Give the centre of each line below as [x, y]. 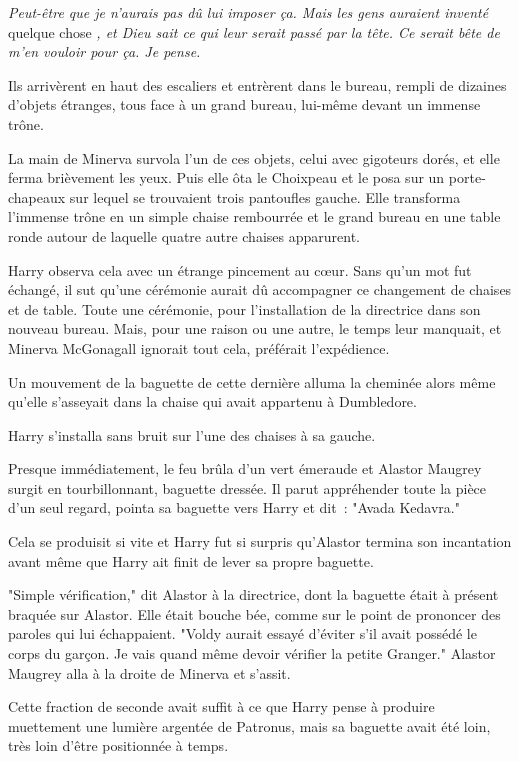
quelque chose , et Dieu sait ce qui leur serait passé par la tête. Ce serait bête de [254, 31]
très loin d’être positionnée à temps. [118, 745]
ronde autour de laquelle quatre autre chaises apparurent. [184, 235]
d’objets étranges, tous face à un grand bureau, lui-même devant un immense [244, 104]
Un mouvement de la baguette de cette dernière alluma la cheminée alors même [252, 381]
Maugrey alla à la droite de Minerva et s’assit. [149, 672]
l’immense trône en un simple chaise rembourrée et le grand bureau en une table [254, 216]
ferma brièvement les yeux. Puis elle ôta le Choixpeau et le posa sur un [226, 177]
